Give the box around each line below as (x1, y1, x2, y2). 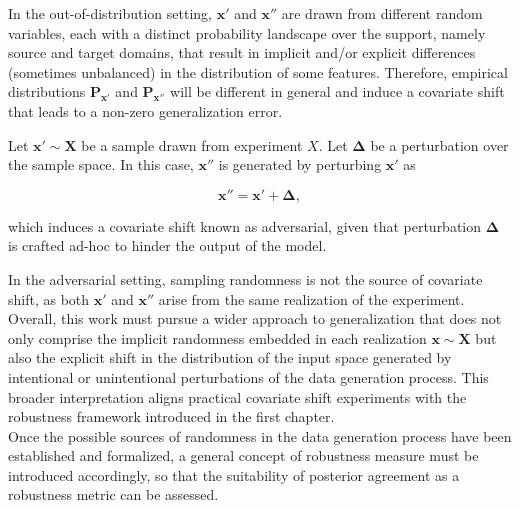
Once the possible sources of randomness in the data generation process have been (8, 425, 512, 446)
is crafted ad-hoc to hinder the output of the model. (8, 235, 327, 256)
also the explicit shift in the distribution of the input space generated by (8, 347, 452, 368)
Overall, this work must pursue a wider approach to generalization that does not (8, 308, 502, 329)
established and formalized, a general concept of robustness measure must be (8, 445, 479, 466)
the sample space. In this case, (8, 154, 194, 175)
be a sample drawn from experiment (81, 134, 303, 155)
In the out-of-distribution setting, (8, 3, 213, 23)
